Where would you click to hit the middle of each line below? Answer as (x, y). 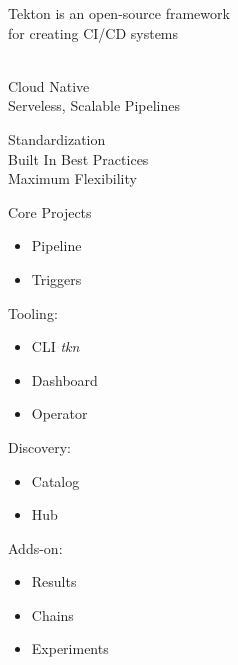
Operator (59, 413)
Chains (52, 614)
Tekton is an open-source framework (119, 13)
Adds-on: (35, 547)
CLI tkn (55, 346)
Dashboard (64, 379)
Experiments (70, 648)
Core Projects (50, 211)
